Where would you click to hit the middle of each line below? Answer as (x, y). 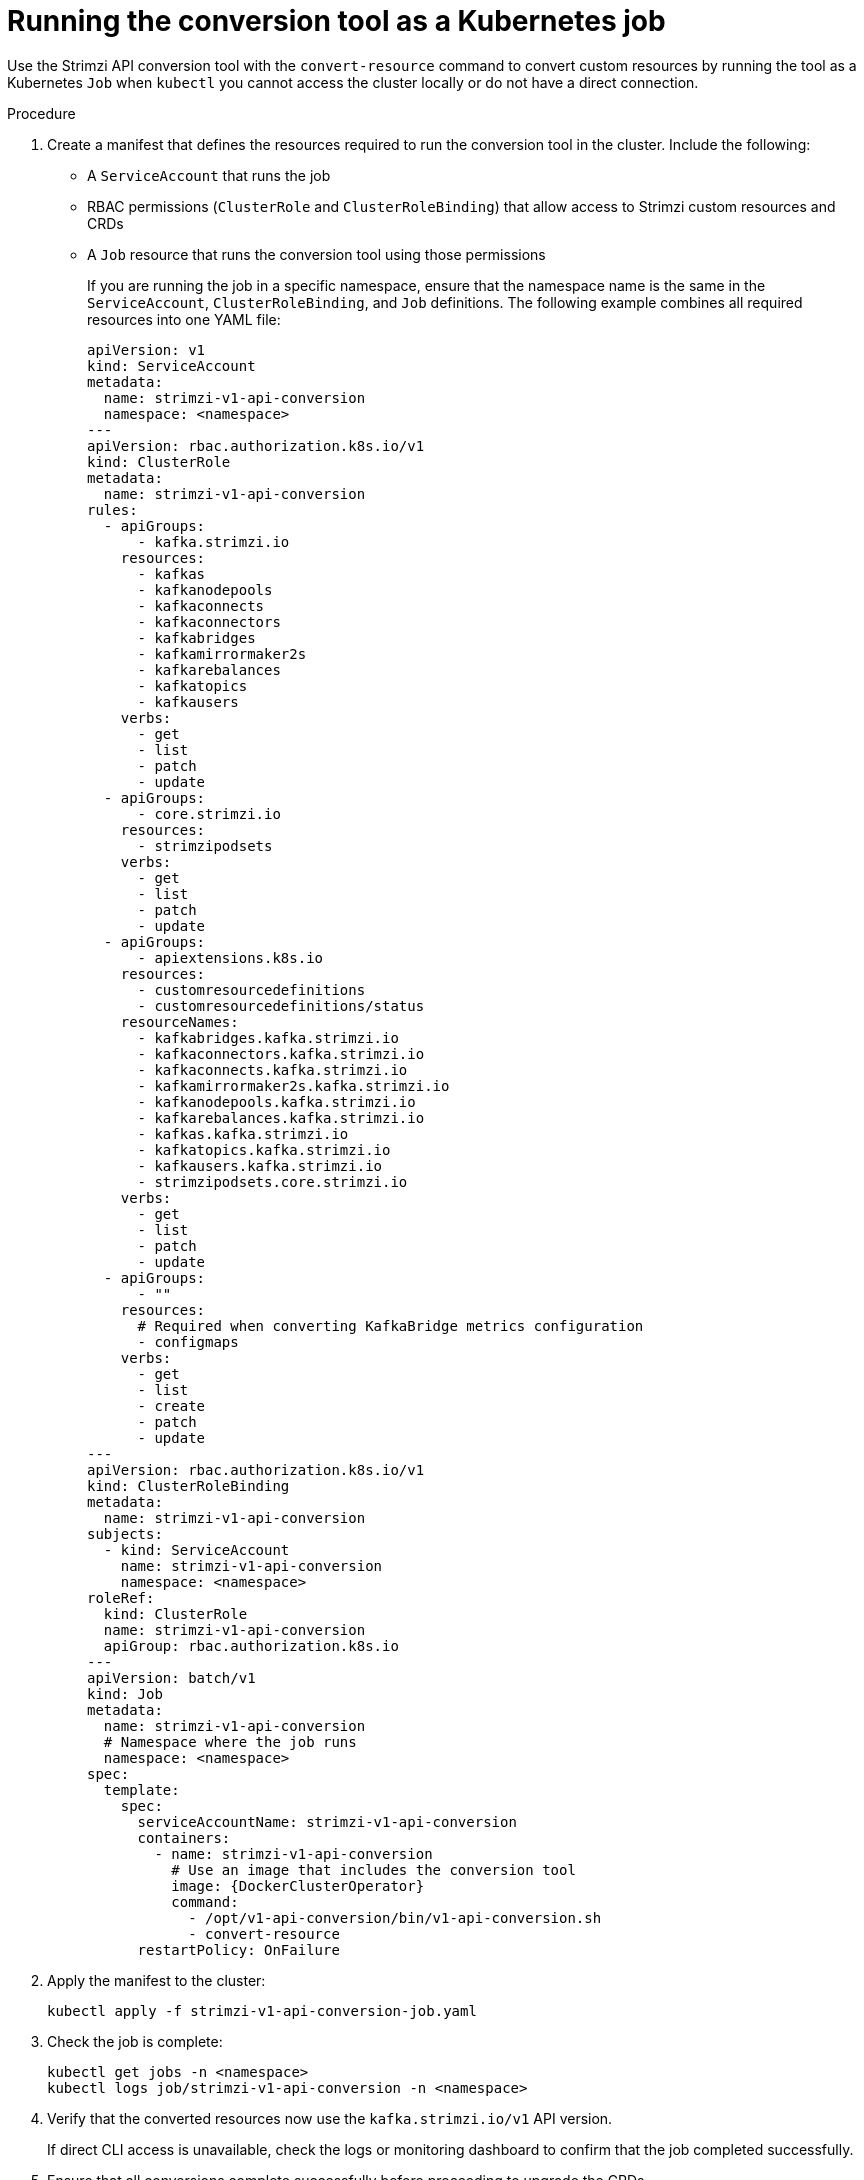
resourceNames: (179, 1021)
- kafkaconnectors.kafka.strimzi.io (281, 1053)
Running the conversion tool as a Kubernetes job (336, 21)
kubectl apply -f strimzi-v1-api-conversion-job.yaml (262, 2010)
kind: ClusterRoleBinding (188, 1485)
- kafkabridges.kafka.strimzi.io (268, 1037)
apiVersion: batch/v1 (171, 1677)
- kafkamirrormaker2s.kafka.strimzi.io (293, 1085)
